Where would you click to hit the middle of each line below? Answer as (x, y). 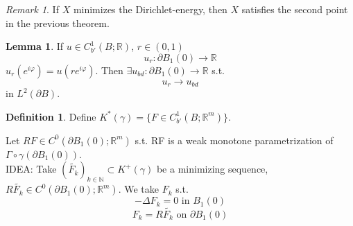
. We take (138, 189)
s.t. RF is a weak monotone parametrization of (234, 140)
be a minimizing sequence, (212, 169)
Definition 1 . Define (51, 116)
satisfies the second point (295, 9)
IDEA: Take (31, 169)
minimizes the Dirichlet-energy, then (150, 9)
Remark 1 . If (32, 9)
